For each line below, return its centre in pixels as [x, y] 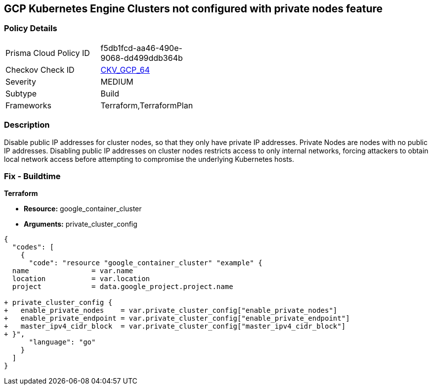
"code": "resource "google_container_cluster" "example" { [146, 263]
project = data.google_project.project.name [123, 287]
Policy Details [31, 28]
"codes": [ [33, 247]
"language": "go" [62, 342]
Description [27, 125]
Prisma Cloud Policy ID [48, 53]
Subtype [21, 93]
